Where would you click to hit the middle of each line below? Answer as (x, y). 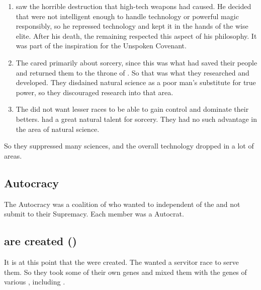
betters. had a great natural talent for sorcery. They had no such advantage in (137, 119)
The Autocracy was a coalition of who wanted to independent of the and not (122, 204)
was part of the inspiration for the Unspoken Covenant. (101, 46)
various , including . (35, 282)
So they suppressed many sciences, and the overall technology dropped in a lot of (129, 146)
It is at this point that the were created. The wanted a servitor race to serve (121, 262)
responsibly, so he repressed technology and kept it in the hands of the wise (132, 26)
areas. (13, 155)
